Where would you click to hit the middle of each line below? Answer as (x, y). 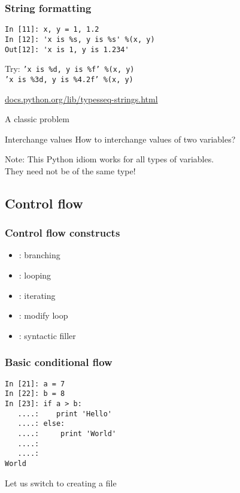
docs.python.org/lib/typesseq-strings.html (81, 99)
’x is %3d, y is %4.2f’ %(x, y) (69, 79)
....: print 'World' (67, 433)
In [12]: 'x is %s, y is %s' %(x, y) (80, 39)
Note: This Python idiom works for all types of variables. (110, 159)
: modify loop (43, 315)
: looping (35, 275)
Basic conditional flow (59, 362)
